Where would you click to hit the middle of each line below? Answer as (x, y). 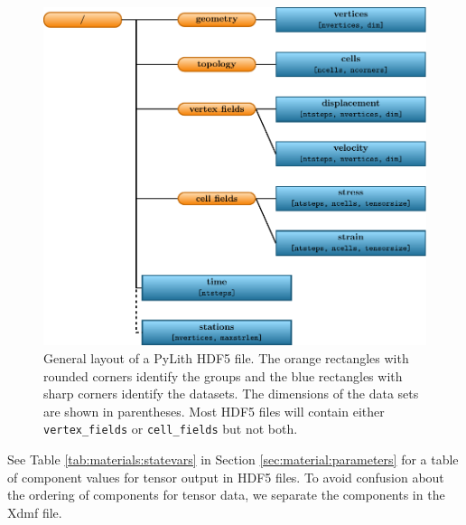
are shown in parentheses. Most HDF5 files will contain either (214, 411)
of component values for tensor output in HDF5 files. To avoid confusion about (226, 477)
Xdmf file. (35, 512)
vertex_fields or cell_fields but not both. (171, 429)
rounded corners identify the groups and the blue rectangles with (223, 375)
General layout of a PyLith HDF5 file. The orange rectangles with (226, 357)
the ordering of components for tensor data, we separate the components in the (226, 495)
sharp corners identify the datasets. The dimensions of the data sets (231, 394)
